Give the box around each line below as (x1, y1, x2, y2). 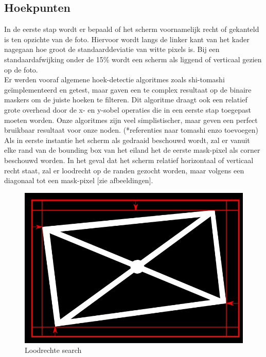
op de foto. (4, 64, 38, 75)
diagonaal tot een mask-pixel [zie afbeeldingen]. (4, 175, 153, 186)
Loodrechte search (25, 345, 82, 355)
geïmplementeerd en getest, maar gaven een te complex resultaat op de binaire (4, 84, 252, 95)
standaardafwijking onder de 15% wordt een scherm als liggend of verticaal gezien (4, 53, 262, 64)
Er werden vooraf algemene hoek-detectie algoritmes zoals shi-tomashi (4, 74, 225, 85)
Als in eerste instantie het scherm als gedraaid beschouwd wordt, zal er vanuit (4, 134, 250, 145)
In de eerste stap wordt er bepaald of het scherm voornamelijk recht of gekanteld (4, 24, 259, 34)
